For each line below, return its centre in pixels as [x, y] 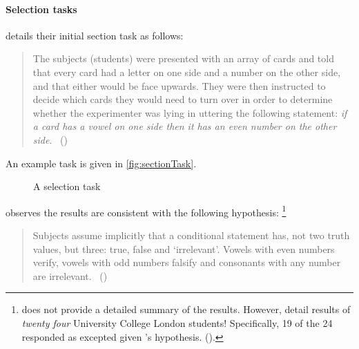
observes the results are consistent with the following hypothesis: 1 [146, 211]
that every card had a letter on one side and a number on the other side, [187, 72]
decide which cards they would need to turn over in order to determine [183, 99]
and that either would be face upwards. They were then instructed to [179, 85]
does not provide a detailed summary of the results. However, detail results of [186, 309]
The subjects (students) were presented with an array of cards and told [183, 58]
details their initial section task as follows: [95, 35]
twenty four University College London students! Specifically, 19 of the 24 [177, 322]
